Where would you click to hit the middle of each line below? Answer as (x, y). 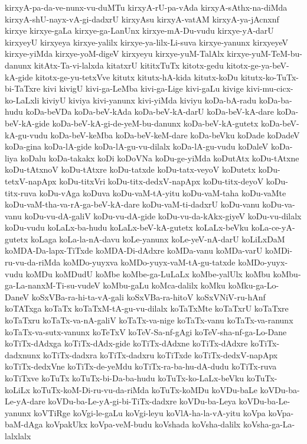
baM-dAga (24, 424)
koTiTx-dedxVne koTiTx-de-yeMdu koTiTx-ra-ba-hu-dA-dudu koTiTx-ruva (141, 366)
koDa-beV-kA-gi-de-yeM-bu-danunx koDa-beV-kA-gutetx (155, 123)
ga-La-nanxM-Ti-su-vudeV (53, 285)
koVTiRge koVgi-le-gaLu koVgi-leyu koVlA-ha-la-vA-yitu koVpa (150, 412)
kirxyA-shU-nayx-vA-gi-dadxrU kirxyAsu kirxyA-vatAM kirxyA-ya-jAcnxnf (142, 19)
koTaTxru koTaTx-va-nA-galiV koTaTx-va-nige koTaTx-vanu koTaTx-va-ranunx (149, 320)
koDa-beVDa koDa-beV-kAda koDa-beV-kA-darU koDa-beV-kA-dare (150, 111)
